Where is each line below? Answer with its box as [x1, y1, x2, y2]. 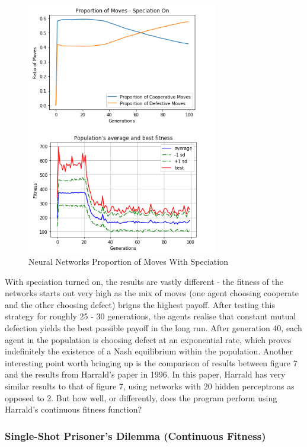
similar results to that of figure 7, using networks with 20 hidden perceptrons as [5, 379, 295, 392]
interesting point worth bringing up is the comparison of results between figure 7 [5, 356, 298, 369]
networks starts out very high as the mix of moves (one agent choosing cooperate [5, 287, 299, 299]
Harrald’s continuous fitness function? [5, 403, 142, 416]
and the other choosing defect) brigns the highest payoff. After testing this [5, 298, 275, 310]
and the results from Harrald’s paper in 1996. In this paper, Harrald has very [5, 368, 286, 381]
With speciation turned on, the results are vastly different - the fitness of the [5, 275, 283, 287]
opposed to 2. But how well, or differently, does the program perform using [5, 391, 277, 404]
